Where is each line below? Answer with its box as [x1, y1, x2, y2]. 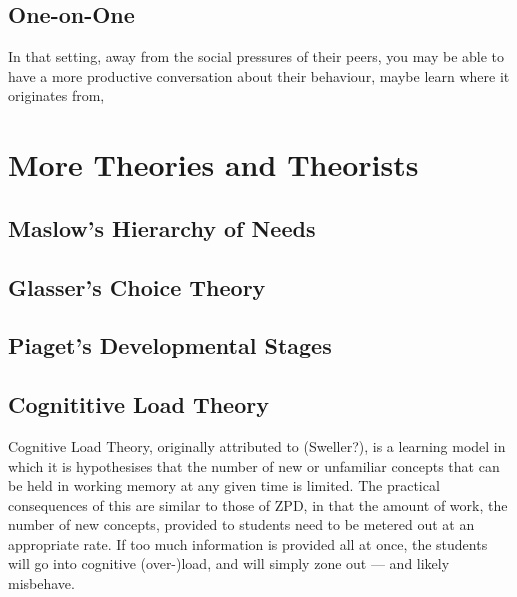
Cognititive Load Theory [8, 389, 269, 420]
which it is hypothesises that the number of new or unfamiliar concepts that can [8, 455, 500, 476]
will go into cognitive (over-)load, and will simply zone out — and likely [8, 553, 450, 574]
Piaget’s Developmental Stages [8, 330, 332, 361]
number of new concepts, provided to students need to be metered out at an [8, 514, 475, 535]
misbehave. [8, 573, 75, 594]
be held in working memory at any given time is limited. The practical [8, 475, 440, 496]
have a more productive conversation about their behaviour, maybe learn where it [8, 65, 510, 86]
